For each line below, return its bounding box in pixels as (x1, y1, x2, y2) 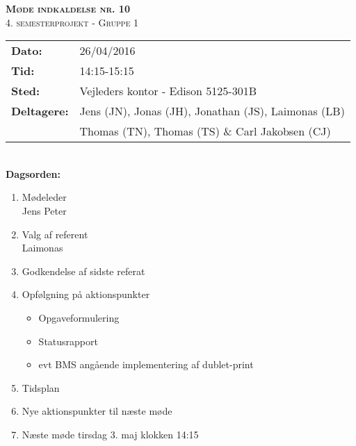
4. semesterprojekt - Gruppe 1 (6, 15, 139, 29)
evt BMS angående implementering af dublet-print (38, 357, 254, 372)
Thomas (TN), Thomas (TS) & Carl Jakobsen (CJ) (79, 123, 331, 140)
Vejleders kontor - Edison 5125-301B (79, 83, 257, 99)
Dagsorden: (6, 166, 61, 181)
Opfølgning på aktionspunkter (22, 287, 150, 302)
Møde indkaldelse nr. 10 (6, 1, 130, 15)
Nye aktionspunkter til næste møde (22, 404, 172, 418)
